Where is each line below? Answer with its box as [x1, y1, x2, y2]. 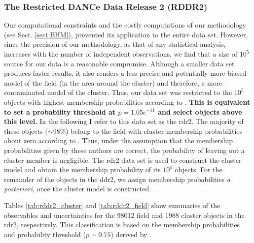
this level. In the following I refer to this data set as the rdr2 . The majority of [4, 116, 244, 126]
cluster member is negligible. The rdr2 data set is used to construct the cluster [4, 154, 242, 165]
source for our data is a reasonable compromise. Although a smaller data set [4, 58, 235, 68]
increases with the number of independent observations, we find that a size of [4, 49, 237, 59]
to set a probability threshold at [4, 106, 116, 117]
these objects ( [4, 125, 48, 136]
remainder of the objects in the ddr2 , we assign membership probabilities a [4, 174, 230, 184]
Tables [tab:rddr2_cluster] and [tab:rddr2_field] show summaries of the [4, 200, 220, 210]
